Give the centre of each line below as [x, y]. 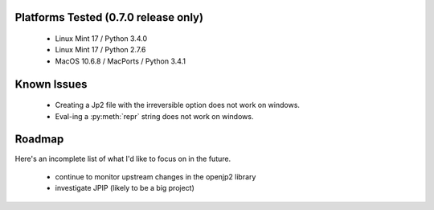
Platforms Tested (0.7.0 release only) [109, 17]
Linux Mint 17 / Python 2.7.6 [100, 50]
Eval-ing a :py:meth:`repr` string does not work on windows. [154, 116]
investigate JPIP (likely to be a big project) [125, 188]
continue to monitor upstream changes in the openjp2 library [156, 176]
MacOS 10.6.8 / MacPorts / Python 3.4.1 [121, 61]
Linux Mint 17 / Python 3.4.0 [101, 39]
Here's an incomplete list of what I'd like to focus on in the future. [123, 159]
